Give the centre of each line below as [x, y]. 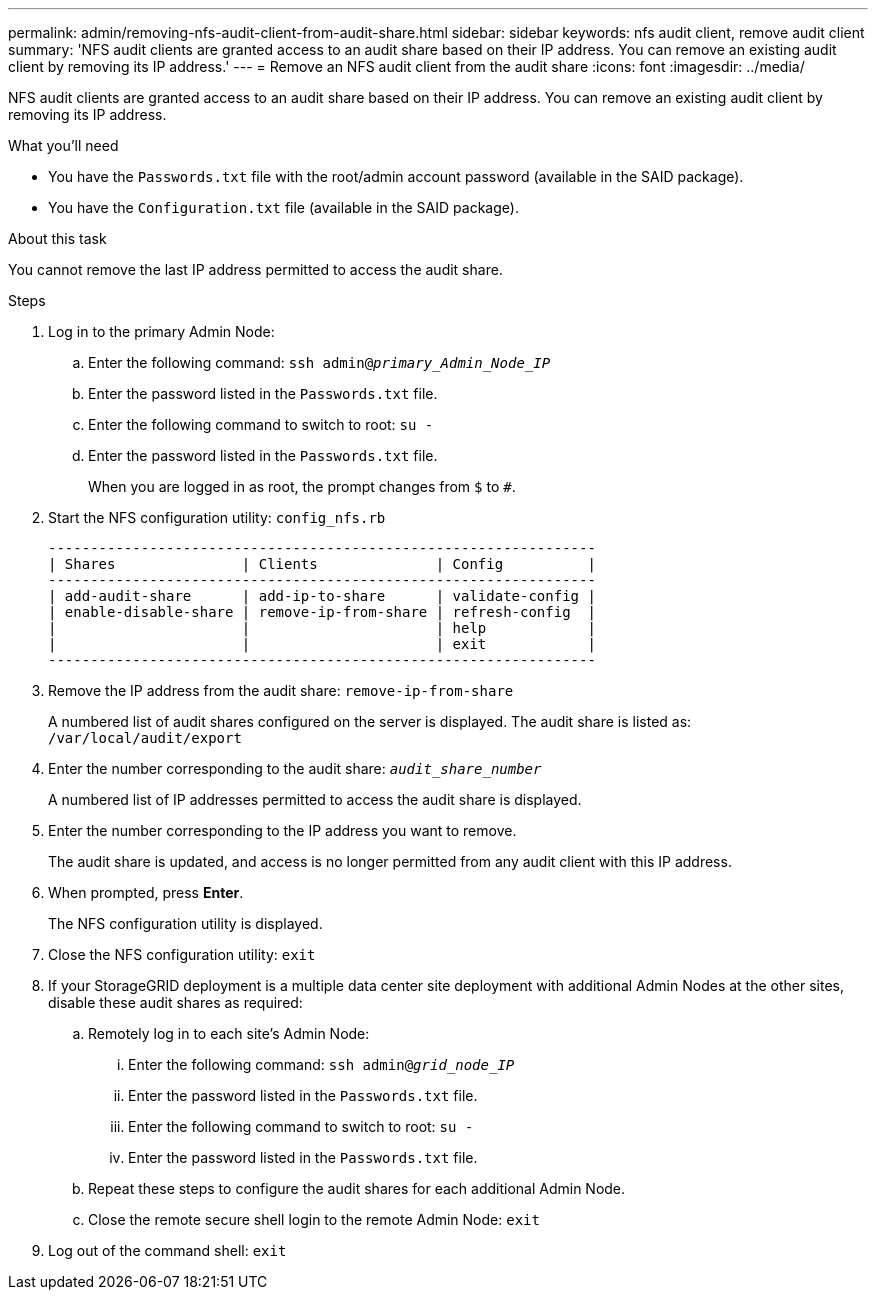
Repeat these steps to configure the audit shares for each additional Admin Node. [357, 1188]
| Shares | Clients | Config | [322, 564]
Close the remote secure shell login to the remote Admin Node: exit [314, 1219]
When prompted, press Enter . [146, 892]
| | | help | [322, 628]
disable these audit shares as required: [175, 1002]
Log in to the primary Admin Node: [161, 331]
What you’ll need [63, 145]
